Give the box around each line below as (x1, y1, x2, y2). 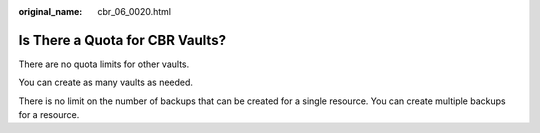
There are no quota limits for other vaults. (18, 58, 190, 70)
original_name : (18, 6, 83, 17)
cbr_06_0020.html (97, 6, 172, 17)
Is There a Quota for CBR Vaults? (18, 31, 227, 49)
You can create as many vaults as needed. (18, 76, 194, 89)
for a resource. (18, 109, 80, 121)
